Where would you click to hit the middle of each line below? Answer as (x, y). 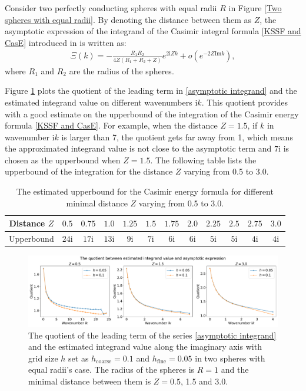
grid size (43, 358)
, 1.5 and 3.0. (204, 381)
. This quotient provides (245, 102)
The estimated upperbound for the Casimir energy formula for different (145, 191)
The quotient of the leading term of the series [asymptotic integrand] (152, 335)
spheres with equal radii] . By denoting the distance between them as (128, 19)
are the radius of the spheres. (122, 70)
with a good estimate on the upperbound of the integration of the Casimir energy (152, 114)
